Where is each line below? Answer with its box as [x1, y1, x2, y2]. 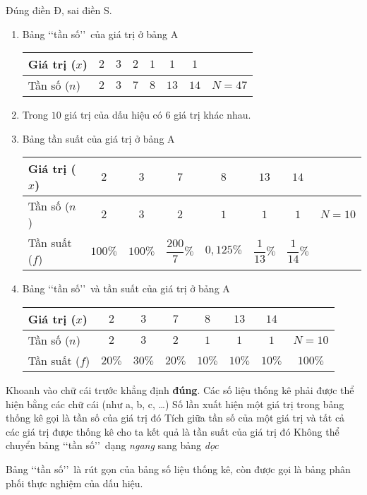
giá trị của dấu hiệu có [64, 107, 162, 122]
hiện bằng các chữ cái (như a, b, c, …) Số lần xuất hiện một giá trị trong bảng [6, 396, 344, 411]
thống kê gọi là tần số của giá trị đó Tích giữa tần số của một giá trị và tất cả [6, 410, 345, 425]
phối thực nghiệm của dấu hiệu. [6, 475, 143, 490]
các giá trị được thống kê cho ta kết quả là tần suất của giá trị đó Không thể [6, 424, 339, 439]
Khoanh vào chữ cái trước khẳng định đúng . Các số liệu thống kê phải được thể [6, 382, 354, 397]
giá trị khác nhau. [174, 107, 251, 122]
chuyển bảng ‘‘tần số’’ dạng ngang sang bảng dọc [6, 438, 219, 453]
